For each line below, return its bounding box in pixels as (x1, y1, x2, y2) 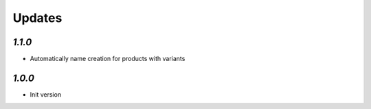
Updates (12, 10, 63, 25)
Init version (30, 90, 62, 99)
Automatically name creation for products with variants (30, 55, 185, 63)
